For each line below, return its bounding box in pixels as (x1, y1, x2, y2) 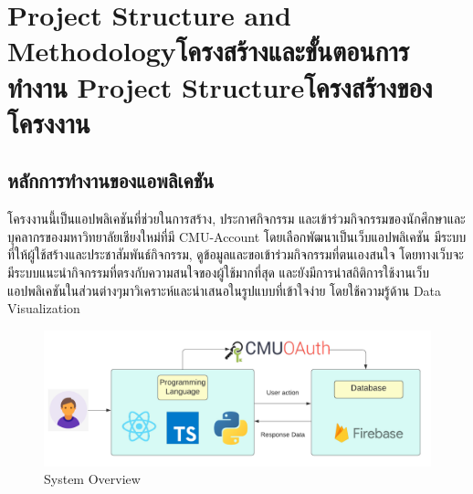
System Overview (44, 469, 141, 489)
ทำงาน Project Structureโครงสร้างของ (7, 68, 433, 105)
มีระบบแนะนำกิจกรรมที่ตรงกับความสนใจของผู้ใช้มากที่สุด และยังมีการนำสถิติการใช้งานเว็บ (7, 262, 430, 281)
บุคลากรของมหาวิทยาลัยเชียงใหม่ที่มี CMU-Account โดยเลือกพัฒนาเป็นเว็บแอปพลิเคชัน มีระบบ (7, 226, 467, 246)
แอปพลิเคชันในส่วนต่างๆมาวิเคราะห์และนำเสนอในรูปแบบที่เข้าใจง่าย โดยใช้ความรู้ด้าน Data (7, 280, 442, 300)
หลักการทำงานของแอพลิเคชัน (7, 166, 215, 194)
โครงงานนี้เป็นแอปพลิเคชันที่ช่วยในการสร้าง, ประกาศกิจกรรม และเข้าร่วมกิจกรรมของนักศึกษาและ (7, 209, 466, 228)
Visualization (7, 299, 80, 318)
